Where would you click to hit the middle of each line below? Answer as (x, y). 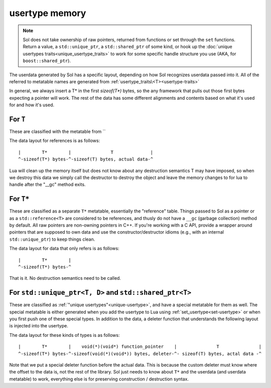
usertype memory (48, 13)
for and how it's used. (32, 105)
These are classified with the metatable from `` (57, 131)
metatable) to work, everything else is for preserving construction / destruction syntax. (99, 379)
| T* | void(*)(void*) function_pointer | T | (140, 347)
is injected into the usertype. (39, 326)
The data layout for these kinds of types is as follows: (64, 335)
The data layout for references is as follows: (55, 141)
